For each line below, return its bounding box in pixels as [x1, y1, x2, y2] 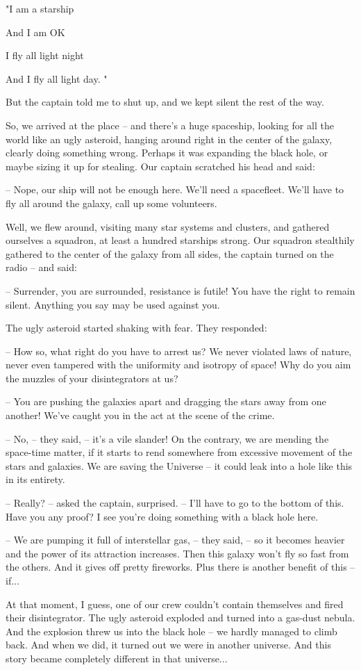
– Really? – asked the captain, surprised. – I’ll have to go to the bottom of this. [6, 496, 344, 510]
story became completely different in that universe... [6, 651, 228, 665]
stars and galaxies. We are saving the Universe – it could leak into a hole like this [6, 458, 353, 473]
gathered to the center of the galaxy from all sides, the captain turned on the [6, 246, 334, 261]
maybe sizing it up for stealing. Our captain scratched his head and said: [6, 158, 315, 173]
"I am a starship [6, 1, 74, 15]
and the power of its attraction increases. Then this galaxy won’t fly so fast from [6, 546, 349, 560]
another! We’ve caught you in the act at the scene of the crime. [6, 408, 275, 423]
